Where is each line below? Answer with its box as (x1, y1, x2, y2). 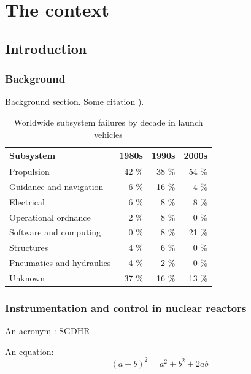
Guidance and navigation (9, 180, 104, 193)
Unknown (9, 271, 45, 284)
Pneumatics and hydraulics (9, 256, 111, 269)
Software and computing (9, 226, 101, 239)
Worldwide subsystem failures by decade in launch (14, 115, 203, 128)
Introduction (5, 39, 87, 58)
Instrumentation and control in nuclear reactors (5, 300, 247, 315)
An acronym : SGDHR (5, 324, 90, 337)
